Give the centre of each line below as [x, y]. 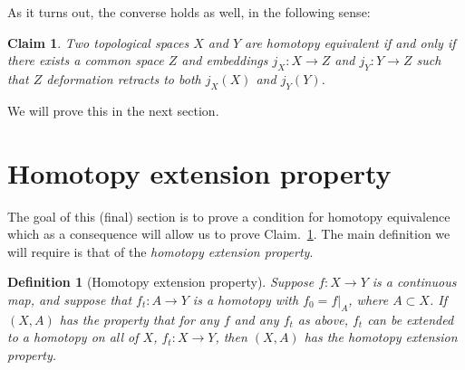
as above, [323, 319]
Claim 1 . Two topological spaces [98, 42]
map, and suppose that [70, 299]
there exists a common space [86, 60]
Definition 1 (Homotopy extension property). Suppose [161, 282]
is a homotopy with [246, 299]
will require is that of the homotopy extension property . [160, 251]
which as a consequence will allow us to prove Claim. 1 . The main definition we [229, 234]
